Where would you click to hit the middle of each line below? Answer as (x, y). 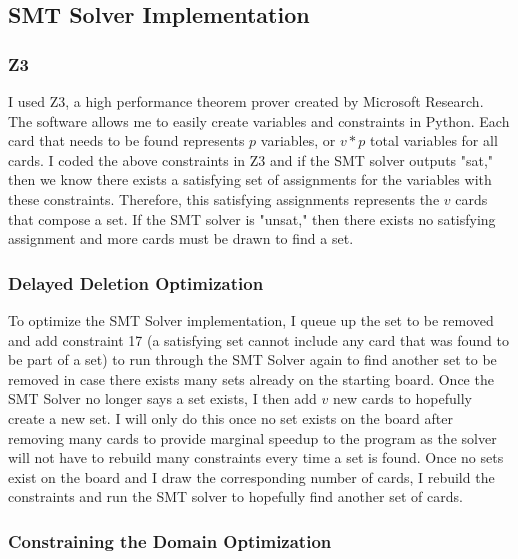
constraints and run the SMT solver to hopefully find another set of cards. (235, 496)
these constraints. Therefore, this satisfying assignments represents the (224, 198)
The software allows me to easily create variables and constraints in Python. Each (259, 120)
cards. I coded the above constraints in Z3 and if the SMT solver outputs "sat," (251, 159)
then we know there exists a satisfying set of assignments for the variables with (250, 179)
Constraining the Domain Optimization (170, 540)
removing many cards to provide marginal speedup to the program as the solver (252, 437)
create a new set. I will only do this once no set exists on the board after (230, 417)
